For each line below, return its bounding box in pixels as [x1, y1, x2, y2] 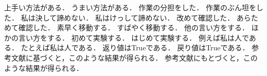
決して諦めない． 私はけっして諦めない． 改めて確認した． [35, 12, 235, 23]
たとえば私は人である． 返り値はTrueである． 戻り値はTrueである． [21, 42, 250, 53]
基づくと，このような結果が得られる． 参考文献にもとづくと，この [32, 52, 258, 63]
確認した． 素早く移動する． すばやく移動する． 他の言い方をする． [18, 22, 249, 33]
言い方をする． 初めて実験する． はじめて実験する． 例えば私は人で [18, 32, 249, 43]
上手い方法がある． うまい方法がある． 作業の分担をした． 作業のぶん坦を [4, 2, 256, 12]
